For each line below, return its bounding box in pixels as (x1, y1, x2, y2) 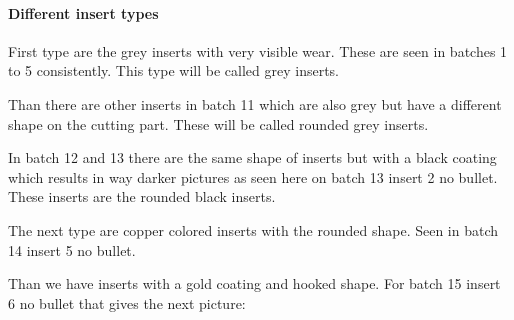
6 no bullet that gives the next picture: (8, 292, 246, 313)
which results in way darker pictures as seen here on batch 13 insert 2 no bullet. (8, 166, 498, 187)
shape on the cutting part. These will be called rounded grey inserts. (8, 113, 429, 134)
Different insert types (8, 2, 159, 23)
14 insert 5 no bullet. (8, 239, 136, 260)
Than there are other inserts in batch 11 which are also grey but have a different (8, 93, 502, 114)
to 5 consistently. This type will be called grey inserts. (8, 60, 340, 81)
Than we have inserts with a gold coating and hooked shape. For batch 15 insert (8, 273, 501, 294)
